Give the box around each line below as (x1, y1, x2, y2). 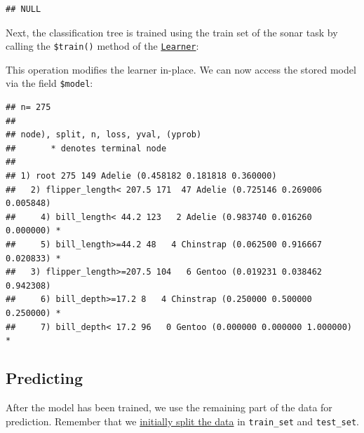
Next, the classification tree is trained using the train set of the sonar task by (6, 25, 338, 39)
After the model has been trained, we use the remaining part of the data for (6, 399, 332, 414)
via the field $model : (6, 76, 93, 90)
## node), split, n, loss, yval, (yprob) (6, 130, 202, 140)
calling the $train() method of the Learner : (6, 39, 199, 53)
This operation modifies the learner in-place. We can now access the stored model (6, 62, 356, 76)
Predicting (6, 367, 83, 389)
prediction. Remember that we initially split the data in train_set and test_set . (6, 413, 360, 428)
